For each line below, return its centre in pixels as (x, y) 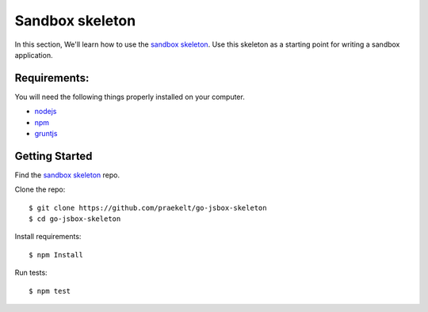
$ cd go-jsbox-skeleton (75, 219)
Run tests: (31, 272)
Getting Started (53, 156)
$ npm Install (56, 255)
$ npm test (50, 291)
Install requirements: (48, 237)
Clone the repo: (40, 189)
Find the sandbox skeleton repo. (67, 175)
